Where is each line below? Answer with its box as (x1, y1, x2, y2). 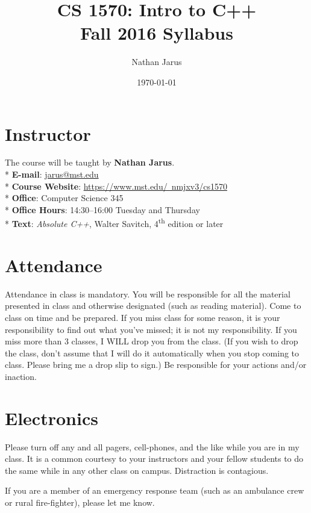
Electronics (5, 405, 98, 430)
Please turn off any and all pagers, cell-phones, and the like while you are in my (5, 440, 300, 453)
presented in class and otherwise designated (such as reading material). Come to (5, 299, 301, 312)
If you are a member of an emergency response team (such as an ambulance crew (5, 484, 304, 497)
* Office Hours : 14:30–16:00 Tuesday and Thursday (5, 203, 200, 216)
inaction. (5, 370, 37, 382)
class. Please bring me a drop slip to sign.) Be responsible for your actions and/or (5, 358, 307, 371)
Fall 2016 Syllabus (80, 20, 233, 45)
